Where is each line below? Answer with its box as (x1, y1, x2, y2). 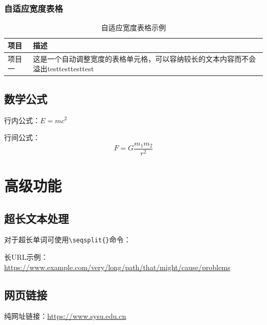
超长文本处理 (4, 210, 69, 226)
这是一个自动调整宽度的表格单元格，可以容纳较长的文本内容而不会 (33, 53, 256, 64)
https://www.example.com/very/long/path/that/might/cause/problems (4, 261, 231, 272)
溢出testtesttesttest (33, 63, 94, 74)
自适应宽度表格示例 (101, 22, 166, 33)
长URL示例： (4, 252, 48, 262)
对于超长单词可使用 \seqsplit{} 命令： (4, 234, 131, 245)
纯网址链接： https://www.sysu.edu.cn (4, 311, 126, 321)
